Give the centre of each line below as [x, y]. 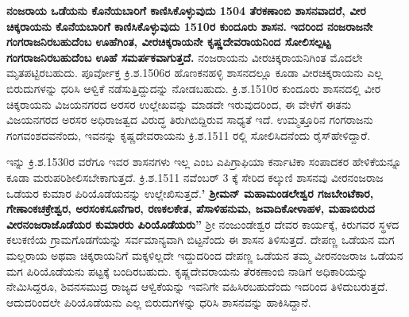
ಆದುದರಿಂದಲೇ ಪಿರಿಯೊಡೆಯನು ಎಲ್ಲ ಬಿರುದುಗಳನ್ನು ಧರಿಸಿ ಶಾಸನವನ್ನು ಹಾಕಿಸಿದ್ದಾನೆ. [159, 302]
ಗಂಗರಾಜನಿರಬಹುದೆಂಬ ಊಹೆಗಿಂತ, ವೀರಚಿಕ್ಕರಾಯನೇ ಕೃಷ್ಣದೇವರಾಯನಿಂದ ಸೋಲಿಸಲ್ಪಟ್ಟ [169, 42]
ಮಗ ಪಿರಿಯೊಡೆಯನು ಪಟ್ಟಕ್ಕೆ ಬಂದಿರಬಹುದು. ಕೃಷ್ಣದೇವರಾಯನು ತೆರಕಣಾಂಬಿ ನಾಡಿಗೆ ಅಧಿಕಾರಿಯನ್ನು [187, 271]
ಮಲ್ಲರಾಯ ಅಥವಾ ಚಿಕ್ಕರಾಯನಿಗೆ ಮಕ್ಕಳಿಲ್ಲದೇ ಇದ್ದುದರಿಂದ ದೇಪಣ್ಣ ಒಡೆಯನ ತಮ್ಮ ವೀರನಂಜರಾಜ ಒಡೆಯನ [205, 255]
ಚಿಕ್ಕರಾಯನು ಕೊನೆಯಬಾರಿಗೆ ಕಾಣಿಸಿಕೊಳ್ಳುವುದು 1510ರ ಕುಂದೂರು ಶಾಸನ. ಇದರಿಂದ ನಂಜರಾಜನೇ [190, 26]
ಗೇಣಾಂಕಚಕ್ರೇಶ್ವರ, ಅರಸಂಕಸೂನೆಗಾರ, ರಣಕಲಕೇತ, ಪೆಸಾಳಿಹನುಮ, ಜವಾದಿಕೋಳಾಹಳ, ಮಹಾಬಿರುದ [191, 209]
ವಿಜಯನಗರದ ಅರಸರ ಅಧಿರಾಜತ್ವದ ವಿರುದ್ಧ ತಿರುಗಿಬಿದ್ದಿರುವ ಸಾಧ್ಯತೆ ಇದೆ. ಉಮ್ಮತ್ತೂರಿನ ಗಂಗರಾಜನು [190, 120]
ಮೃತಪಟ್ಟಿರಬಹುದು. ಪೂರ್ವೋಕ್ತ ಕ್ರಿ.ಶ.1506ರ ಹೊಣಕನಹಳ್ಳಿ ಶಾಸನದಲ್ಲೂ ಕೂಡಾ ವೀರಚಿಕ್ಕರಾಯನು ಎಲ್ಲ [195, 73]
